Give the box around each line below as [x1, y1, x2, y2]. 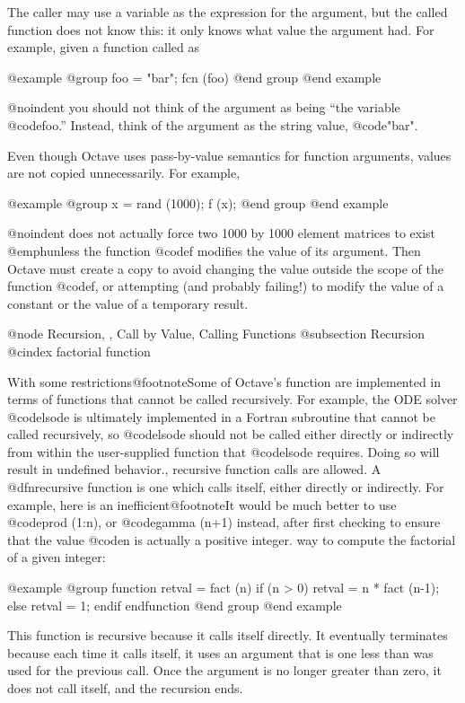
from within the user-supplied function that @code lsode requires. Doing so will [7, 442, 440, 461]
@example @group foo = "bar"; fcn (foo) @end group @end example [7, 67, 382, 86]
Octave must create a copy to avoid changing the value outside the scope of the [7, 259, 443, 277]
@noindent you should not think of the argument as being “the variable [7, 98, 400, 117]
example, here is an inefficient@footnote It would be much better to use [7, 495, 397, 514]
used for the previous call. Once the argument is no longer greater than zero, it [7, 661, 442, 680]
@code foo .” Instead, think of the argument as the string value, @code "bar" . [7, 115, 418, 134]
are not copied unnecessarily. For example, [7, 163, 241, 182]
